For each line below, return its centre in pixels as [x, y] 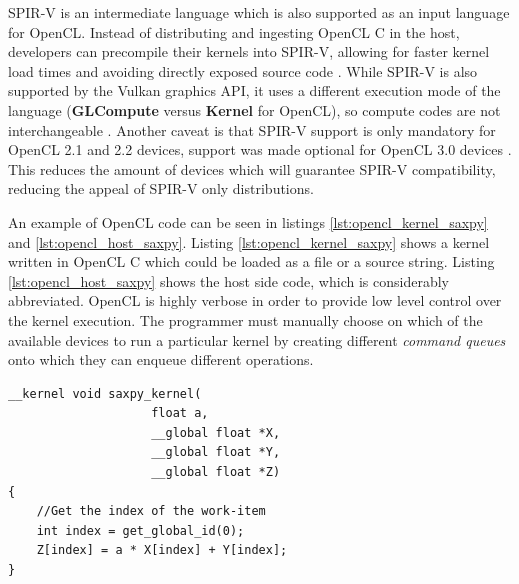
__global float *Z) [216, 472]
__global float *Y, [216, 452]
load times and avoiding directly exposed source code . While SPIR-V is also [243, 70]
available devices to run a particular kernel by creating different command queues [257, 339]
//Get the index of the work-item [151, 511]
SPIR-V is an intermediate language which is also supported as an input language [259, 12]
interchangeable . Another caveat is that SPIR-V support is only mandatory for [252, 129]
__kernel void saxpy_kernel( [105, 393]
